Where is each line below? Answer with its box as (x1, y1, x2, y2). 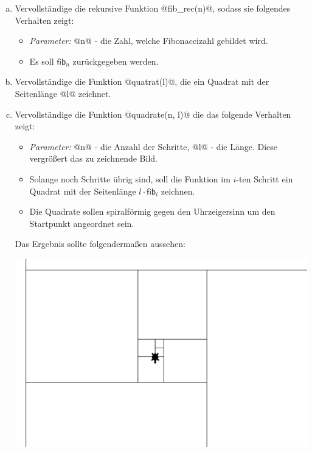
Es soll (29, 54, 54, 67)
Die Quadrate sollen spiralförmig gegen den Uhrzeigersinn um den (29, 205, 276, 218)
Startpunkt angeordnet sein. (29, 217, 134, 229)
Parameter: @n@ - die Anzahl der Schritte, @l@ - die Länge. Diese (29, 140, 278, 152)
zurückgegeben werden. (72, 54, 159, 67)
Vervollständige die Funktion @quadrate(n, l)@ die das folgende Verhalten (15, 107, 291, 120)
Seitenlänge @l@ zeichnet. (15, 87, 111, 99)
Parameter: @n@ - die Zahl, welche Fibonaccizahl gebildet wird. (29, 34, 268, 47)
